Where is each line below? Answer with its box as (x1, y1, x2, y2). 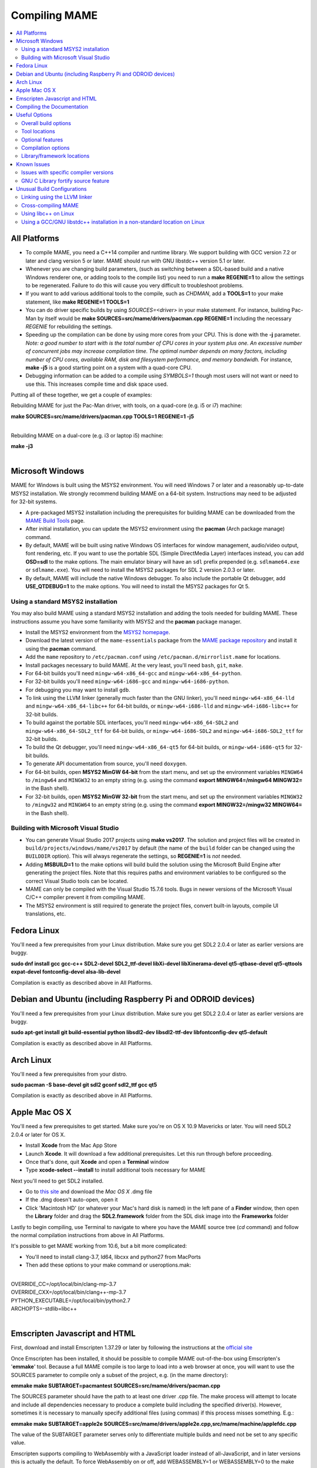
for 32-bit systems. (11, 498, 58, 505)
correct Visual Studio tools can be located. (25, 877, 129, 884)
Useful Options (16, 112, 53, 119)
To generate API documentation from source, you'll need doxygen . (25, 760, 187, 767)
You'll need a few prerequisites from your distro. (11, 1070, 127, 1078)
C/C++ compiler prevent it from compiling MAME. (25, 894, 146, 901)
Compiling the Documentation (16, 103, 88, 110)
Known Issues (16, 160, 50, 167)
